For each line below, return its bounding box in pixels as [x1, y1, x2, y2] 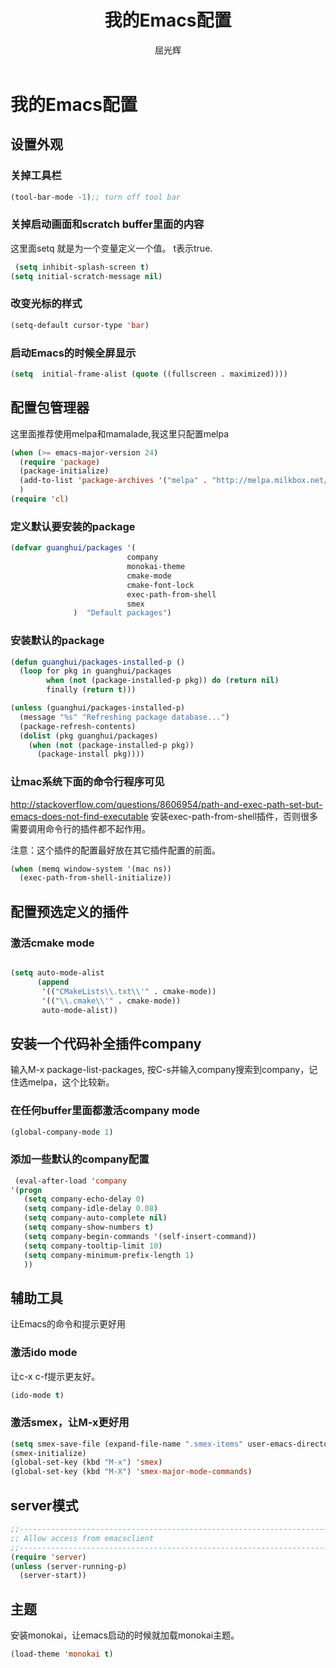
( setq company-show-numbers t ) [23, 1222, 155, 1233]
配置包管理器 [10, 399, 90, 416]
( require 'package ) [19, 457, 101, 467]
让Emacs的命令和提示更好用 [10, 1318, 126, 1330]
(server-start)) [19, 1571, 87, 1581]
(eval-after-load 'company [14, 1176, 128, 1186]
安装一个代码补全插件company [10, 1035, 202, 1052]
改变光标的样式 [10, 297, 83, 311]
